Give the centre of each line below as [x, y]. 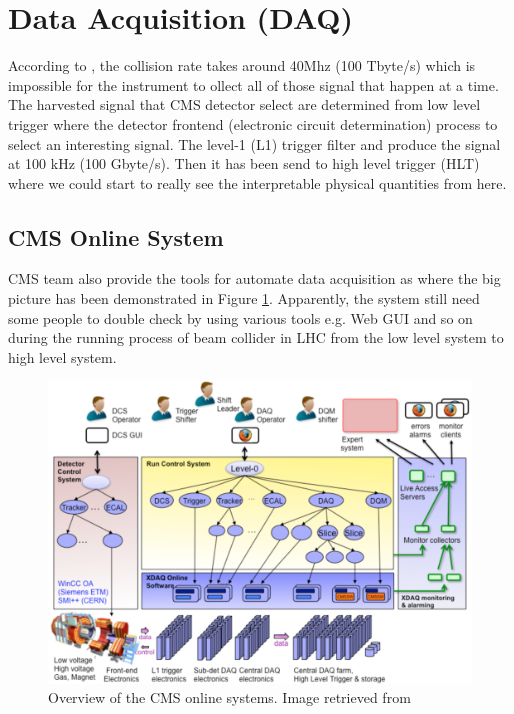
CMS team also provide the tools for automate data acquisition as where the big [254, 278]
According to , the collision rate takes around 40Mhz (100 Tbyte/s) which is [242, 65]
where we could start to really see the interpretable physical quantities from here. [257, 182]
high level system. [62, 356]
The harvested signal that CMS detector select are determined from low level [244, 104]
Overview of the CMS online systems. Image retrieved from [229, 697]
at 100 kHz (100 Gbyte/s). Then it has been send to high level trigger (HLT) [244, 163]
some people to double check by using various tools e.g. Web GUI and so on [240, 317]
